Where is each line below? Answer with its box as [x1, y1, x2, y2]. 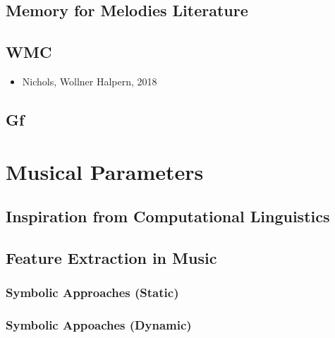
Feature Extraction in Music [6, 246, 217, 268]
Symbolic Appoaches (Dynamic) [6, 316, 192, 334]
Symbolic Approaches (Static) [6, 284, 179, 301]
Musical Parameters [6, 157, 204, 186]
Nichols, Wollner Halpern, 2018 [22, 73, 157, 88]
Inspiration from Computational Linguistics [6, 205, 330, 227]
